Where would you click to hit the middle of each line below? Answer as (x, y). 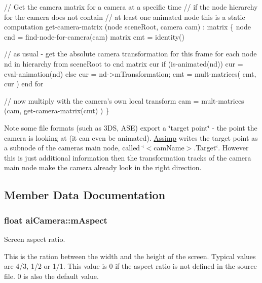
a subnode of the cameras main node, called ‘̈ (74, 148)
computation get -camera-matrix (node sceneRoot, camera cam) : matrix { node (127, 27)
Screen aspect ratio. (35, 239)
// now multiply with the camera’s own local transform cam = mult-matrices (124, 100)
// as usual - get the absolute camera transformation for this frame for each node (130, 54)
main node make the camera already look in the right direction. (103, 167)
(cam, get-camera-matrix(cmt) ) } (57, 111)
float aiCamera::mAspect (56, 220)
